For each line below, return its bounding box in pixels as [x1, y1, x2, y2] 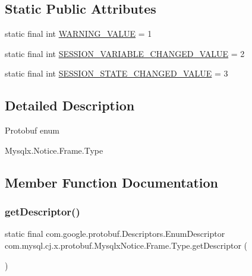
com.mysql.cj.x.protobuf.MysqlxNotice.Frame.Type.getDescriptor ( [5, 239, 247, 251]
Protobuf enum [5, 124, 60, 137]
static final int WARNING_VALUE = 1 [5, 27, 152, 40]
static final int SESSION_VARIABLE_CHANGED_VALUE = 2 [5, 47, 245, 59]
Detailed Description [5, 96, 135, 115]
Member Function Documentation [5, 173, 219, 191]
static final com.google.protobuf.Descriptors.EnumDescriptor [5, 227, 225, 240]
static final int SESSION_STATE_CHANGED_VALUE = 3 [5, 67, 228, 80]
